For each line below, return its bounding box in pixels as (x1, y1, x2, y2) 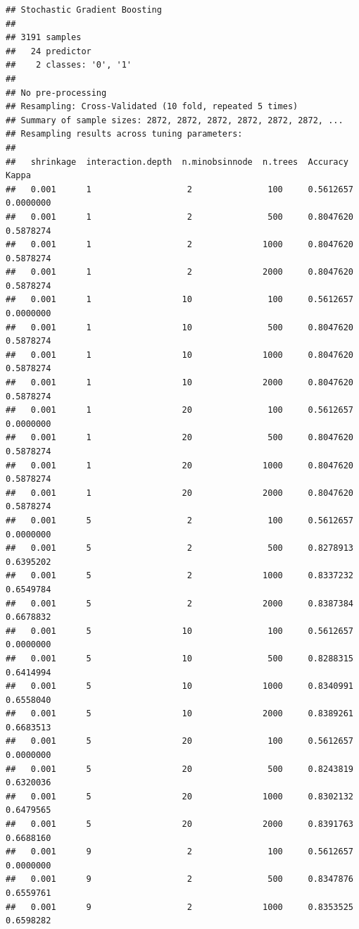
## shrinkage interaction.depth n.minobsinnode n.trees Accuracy (6, 156, 348, 167)
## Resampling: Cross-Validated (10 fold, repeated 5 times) (6, 101, 298, 112)
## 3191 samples (6, 32, 82, 43)
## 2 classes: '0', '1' (6, 60, 132, 70)
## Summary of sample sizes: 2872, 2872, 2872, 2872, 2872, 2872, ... (6, 115, 344, 125)
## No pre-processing (6, 87, 107, 98)
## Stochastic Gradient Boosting (6, 5, 162, 15)
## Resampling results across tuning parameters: (6, 129, 243, 139)
